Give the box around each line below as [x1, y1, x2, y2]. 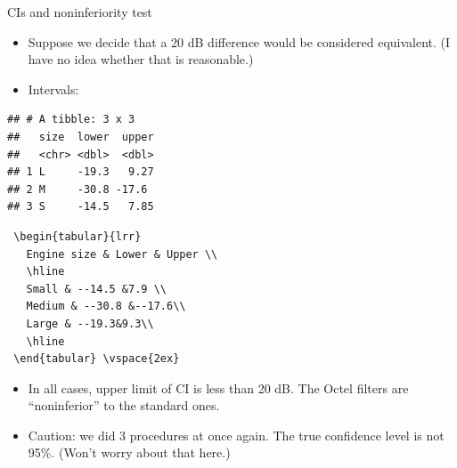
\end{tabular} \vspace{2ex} [13, 352, 180, 366]
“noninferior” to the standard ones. [28, 396, 220, 415]
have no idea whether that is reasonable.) [28, 50, 254, 69]
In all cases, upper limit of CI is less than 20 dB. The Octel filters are [28, 378, 409, 397]
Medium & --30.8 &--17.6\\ [26, 300, 186, 313]
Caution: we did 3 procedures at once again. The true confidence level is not [28, 425, 445, 444]
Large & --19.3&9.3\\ [26, 317, 154, 330]
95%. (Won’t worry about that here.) [28, 443, 231, 462]
